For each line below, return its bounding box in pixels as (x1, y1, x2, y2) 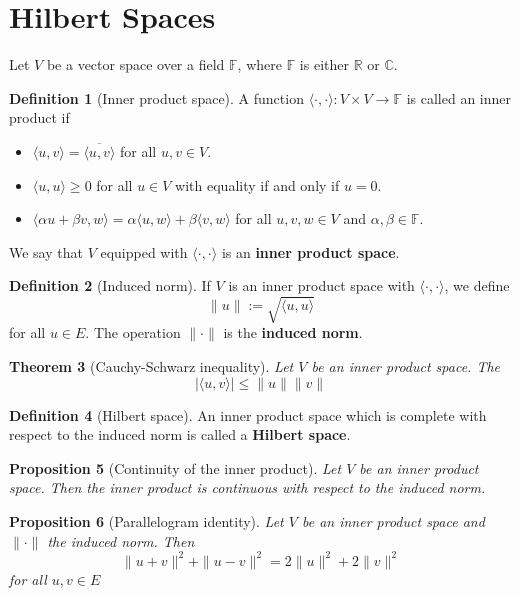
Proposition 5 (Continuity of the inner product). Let (9, 457, 342, 478)
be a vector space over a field (46, 54, 225, 75)
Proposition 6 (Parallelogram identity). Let (9, 510, 284, 531)
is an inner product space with (228, 275, 415, 296)
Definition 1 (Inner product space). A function (9, 87, 304, 108)
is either (299, 54, 349, 75)
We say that (9, 241, 83, 262)
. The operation (85, 322, 181, 343)
